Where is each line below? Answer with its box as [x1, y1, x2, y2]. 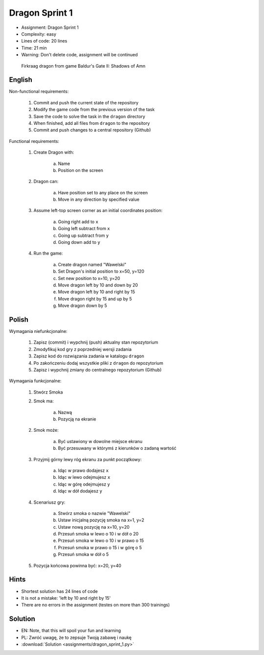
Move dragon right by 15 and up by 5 [58, 296, 132, 302]
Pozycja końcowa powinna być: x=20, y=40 [33, 562, 122, 568]
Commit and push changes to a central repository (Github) [33, 127, 151, 133]
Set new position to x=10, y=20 [58, 275, 120, 281]
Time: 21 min [21, 45, 47, 51]
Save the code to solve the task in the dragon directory [33, 113, 145, 119]
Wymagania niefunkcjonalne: [9, 328, 68, 334]
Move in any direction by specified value [58, 196, 139, 203]
